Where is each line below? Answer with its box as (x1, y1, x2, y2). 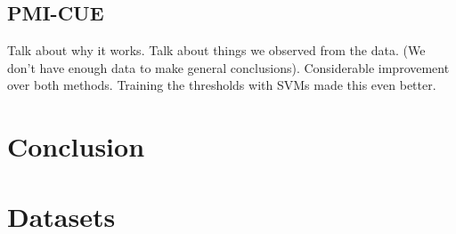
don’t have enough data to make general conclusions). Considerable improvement (7, 58, 450, 77)
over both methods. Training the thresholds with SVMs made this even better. (7, 76, 436, 94)
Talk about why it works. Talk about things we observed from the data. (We (7, 41, 426, 60)
